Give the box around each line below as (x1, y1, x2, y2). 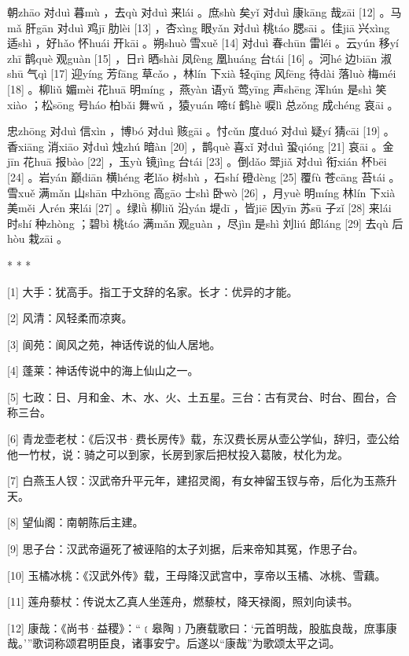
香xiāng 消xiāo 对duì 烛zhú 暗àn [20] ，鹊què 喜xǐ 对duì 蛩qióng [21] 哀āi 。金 (7, 137, 394, 154)
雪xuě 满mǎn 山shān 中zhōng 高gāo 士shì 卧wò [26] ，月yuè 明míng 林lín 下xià (7, 184, 396, 200)
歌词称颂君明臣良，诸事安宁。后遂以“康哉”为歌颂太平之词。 (32, 635, 341, 651)
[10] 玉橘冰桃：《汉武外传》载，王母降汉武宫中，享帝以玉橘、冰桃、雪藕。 (7, 566, 386, 583)
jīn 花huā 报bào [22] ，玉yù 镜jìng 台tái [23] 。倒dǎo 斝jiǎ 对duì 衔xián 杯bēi (7, 153, 387, 170)
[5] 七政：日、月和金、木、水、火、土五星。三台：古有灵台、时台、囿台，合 (7, 388, 397, 405)
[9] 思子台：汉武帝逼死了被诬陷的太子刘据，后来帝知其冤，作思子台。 (7, 541, 364, 557)
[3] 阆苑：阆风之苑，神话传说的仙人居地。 (7, 335, 221, 352)
